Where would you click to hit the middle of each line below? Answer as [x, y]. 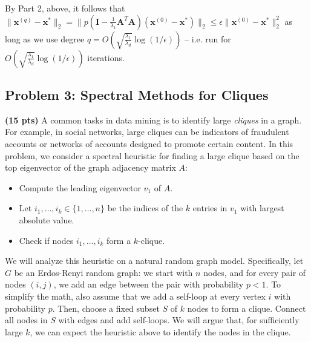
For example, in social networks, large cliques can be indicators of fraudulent [147, 132]
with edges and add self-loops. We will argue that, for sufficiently [179, 320]
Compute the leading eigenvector [80, 187]
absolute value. [47, 219]
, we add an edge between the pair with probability [149, 284]
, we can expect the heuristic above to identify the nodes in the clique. [160, 331]
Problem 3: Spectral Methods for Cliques [137, 94]
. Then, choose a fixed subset [106, 308]
